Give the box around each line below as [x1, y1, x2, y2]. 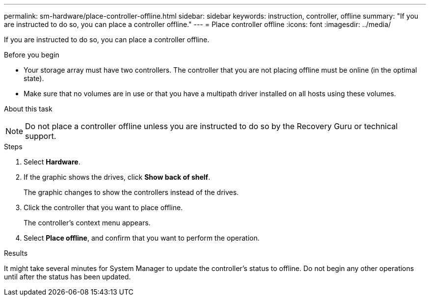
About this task [4, 105, 53, 113]
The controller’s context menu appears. [24, 218, 151, 227]
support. [25, 131, 56, 141]
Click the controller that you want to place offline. [24, 203, 183, 212]
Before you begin [4, 51, 59, 59]
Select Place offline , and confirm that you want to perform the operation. [24, 234, 260, 242]
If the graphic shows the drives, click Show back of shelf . [24, 173, 211, 181]
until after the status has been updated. [4, 273, 131, 281]
